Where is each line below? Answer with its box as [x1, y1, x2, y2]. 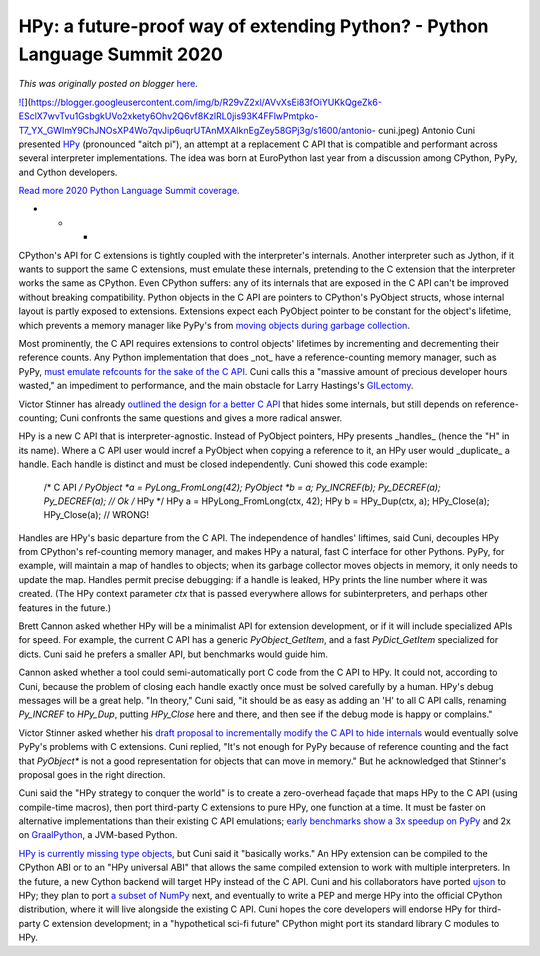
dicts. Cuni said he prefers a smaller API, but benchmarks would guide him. [18, 648, 329, 660]
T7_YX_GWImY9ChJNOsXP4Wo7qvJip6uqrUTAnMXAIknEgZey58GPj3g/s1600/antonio [18, 124, 372, 136]
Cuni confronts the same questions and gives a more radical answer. [59, 411, 343, 424]
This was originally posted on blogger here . [18, 78, 199, 90]
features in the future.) [18, 601, 112, 614]
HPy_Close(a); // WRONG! [43, 509, 150, 521]
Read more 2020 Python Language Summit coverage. [18, 185, 240, 197]
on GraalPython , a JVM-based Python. [18, 829, 178, 841]
